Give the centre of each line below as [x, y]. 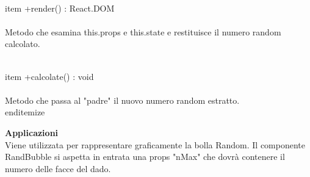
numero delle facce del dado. [58, 168]
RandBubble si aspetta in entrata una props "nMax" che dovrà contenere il [145, 157]
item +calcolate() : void [49, 76]
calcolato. [23, 44]
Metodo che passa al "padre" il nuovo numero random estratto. [122, 100]
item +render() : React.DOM [60, 8]
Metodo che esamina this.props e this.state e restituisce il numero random [143, 31]
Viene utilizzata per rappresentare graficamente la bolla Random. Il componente [155, 144]
